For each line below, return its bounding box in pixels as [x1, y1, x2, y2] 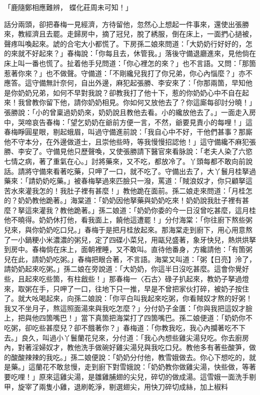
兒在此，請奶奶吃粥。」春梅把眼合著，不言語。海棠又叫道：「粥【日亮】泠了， [4, 253, 256, 264]
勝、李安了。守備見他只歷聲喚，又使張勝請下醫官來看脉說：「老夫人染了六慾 [4, 146, 252, 156]
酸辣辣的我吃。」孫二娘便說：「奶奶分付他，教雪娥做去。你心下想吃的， [17, 351, 249, 362]
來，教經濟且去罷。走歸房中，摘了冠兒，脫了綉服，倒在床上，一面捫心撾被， [4, 28, 256, 39]
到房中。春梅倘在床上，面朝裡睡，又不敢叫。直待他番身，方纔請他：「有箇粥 [4, 244, 252, 254]
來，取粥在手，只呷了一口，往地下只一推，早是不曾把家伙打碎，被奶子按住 [4, 283, 249, 293]
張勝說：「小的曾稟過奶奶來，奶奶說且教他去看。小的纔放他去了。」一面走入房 [4, 106, 256, 117]
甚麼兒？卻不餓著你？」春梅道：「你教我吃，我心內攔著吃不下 [45, 322, 245, 332]
